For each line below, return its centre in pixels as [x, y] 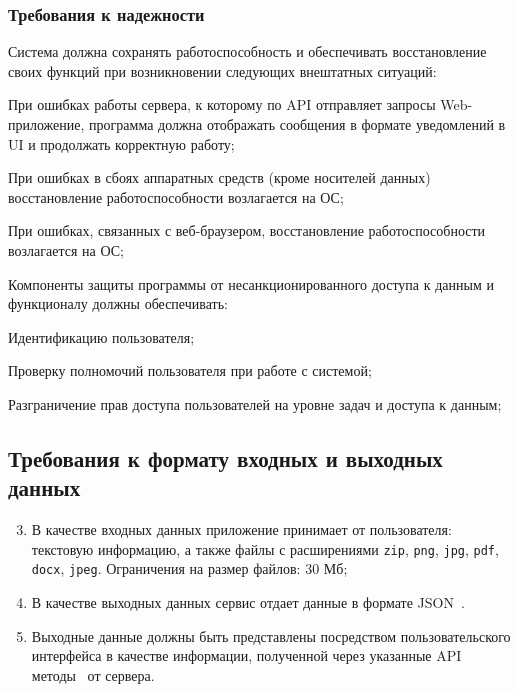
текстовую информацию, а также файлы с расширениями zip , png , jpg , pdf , [265, 548]
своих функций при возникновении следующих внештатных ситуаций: [222, 70]
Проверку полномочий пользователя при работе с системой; [190, 370]
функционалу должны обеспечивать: [118, 303]
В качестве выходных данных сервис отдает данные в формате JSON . [248, 602]
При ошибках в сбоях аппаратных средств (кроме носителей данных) [219, 177]
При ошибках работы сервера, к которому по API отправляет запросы [222, 104]
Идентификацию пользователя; [101, 336]
